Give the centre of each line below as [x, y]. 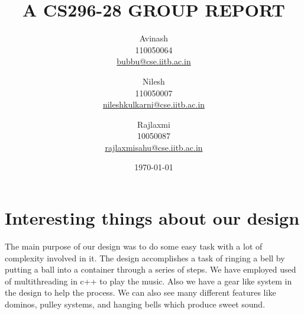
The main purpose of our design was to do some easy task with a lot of [134, 246]
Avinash [154, 38]
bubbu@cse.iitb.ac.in [154, 61]
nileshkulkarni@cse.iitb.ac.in [154, 104]
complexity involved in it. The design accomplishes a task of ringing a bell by [145, 258]
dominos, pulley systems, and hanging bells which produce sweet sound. [135, 304]
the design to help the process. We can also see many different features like [140, 292]
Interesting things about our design [152, 218]
